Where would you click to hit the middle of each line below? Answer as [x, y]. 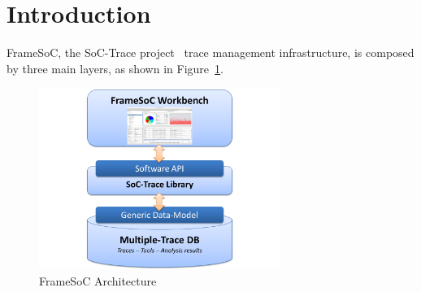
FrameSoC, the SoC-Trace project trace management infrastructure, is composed [210, 52]
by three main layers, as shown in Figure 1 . [115, 68]
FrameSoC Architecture [98, 280]
